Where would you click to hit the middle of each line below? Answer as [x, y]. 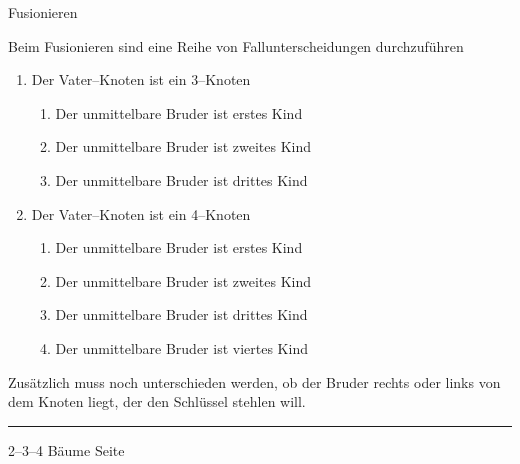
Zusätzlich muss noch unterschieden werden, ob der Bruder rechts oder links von [254, 381]
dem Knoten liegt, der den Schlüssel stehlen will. [157, 401]
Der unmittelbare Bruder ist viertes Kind [181, 347]
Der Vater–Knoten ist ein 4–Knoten [141, 213]
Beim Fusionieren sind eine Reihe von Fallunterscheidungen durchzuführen [236, 45]
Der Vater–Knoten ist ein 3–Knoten [141, 79]
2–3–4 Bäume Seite [66, 449]
